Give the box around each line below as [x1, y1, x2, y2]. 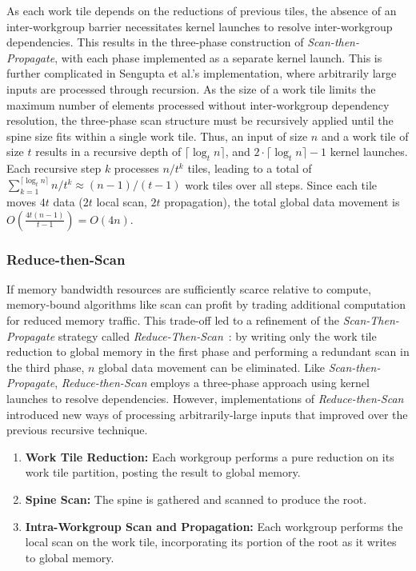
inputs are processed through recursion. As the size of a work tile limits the [6, 80, 376, 97]
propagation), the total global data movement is [164, 194, 400, 210]
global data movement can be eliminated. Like [98, 358, 325, 375]
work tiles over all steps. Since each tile [185, 176, 378, 193]
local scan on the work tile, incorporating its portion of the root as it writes [25, 533, 397, 550]
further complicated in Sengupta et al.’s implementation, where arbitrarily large [6, 65, 397, 82]
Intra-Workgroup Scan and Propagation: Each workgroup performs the [25, 517, 403, 534]
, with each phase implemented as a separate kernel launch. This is [54, 49, 382, 66]
